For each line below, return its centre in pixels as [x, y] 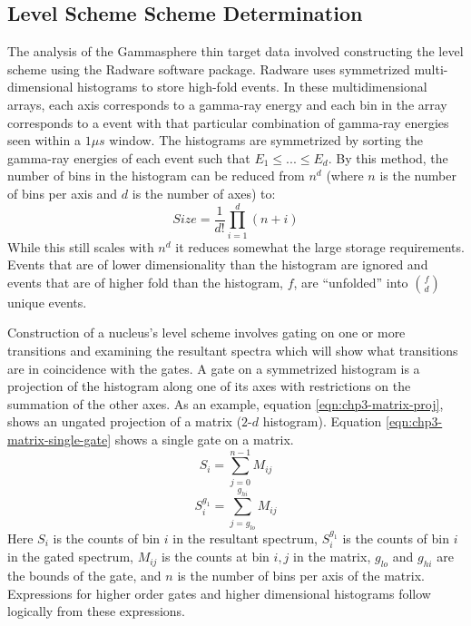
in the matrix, [332, 557]
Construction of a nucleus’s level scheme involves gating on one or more [206, 333]
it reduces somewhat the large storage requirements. [320, 246]
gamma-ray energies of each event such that [129, 157]
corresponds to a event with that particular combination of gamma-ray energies [228, 122]
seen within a [44, 140]
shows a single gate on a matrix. [204, 440]
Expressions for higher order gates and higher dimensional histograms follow [219, 593]
